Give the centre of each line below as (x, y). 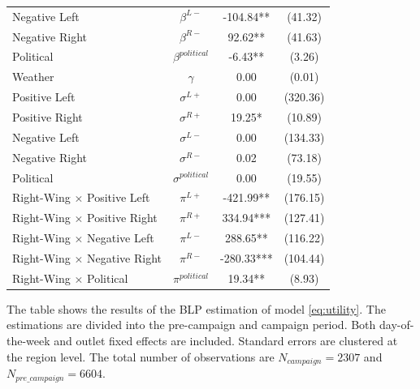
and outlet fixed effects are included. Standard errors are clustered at (226, 340)
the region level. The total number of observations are (141, 356)
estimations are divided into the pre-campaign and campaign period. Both (191, 325)
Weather (33, 77)
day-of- (396, 325)
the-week (28, 340)
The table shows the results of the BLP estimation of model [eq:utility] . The (196, 308)
